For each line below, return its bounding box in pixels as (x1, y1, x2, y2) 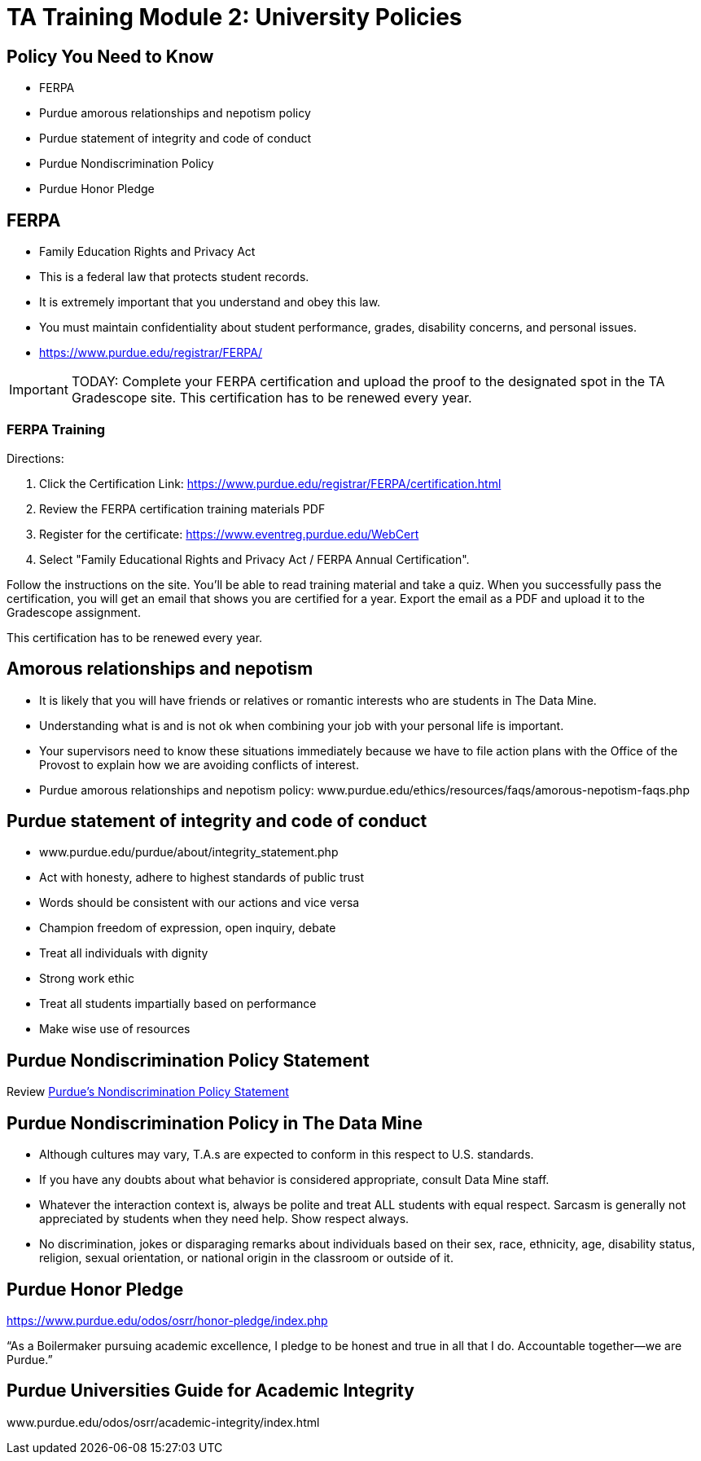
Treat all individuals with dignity (39, 946, 208, 961)
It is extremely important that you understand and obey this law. (39, 295, 381, 310)
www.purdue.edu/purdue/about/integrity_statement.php (39, 845, 339, 860)
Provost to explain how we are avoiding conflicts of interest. (39, 757, 359, 772)
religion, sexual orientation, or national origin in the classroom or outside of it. (39, 1251, 453, 1265)
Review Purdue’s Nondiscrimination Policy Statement (7, 1085, 289, 1099)
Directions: (7, 451, 64, 465)
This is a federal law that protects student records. (39, 270, 309, 284)
